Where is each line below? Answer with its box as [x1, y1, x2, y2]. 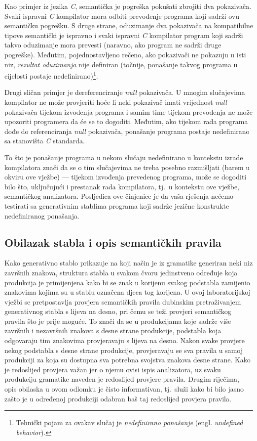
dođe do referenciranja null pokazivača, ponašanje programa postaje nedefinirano [4, 126, 250, 136]
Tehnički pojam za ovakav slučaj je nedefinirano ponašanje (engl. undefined [16, 417, 243, 428]
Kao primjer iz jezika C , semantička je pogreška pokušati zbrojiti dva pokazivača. [4, 1, 252, 11]
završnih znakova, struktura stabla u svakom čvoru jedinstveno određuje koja [4, 267, 238, 277]
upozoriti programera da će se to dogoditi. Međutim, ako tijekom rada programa [4, 116, 248, 127]
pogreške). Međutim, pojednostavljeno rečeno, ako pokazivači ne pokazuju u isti [4, 49, 246, 59]
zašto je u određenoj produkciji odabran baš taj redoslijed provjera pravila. [4, 393, 231, 403]
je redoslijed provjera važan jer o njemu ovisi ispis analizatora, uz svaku [4, 364, 221, 374]
